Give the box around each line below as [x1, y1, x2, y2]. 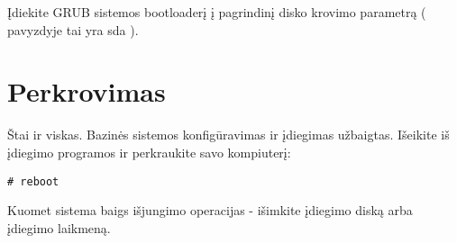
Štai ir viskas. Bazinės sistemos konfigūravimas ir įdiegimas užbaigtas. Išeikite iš [7, 125, 450, 144]
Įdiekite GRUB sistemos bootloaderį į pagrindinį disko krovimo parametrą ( [7, 3, 426, 21]
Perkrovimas [7, 73, 166, 110]
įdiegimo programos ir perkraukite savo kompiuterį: [7, 142, 291, 161]
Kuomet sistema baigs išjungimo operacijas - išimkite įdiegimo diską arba [7, 201, 413, 220]
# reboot [7, 175, 59, 188]
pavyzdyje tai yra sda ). [7, 20, 139, 39]
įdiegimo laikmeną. [7, 218, 111, 237]
